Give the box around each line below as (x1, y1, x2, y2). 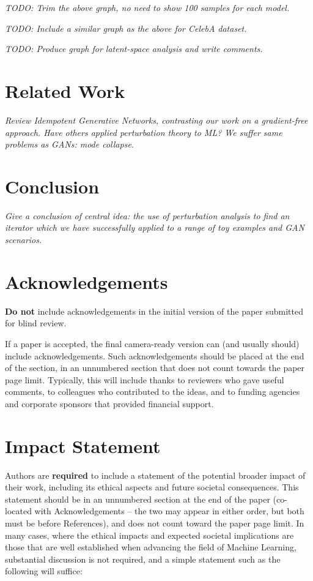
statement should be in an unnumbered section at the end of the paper (5, 492, 270, 505)
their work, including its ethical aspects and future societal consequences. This (5, 481, 299, 493)
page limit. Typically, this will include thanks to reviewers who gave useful (5, 373, 284, 386)
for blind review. (5, 317, 67, 329)
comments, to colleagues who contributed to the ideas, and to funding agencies (5, 385, 300, 398)
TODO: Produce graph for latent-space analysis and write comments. (5, 42, 263, 55)
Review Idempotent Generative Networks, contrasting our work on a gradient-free (5, 113, 308, 126)
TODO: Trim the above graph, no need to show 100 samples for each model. (5, 1, 290, 13)
